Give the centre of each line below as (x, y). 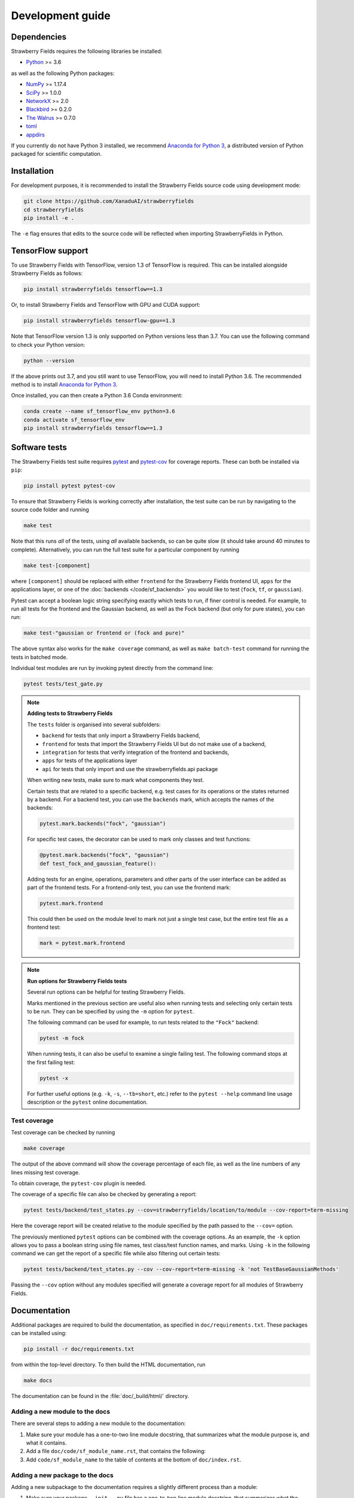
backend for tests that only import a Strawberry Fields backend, (121, 736)
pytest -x (54, 1078)
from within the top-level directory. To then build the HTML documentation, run (108, 1365)
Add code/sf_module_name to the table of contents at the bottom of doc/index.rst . (134, 1460)
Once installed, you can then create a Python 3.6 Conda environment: (97, 395)
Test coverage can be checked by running (63, 1132)
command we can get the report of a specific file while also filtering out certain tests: (116, 1254)
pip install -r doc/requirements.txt (79, 1349)
